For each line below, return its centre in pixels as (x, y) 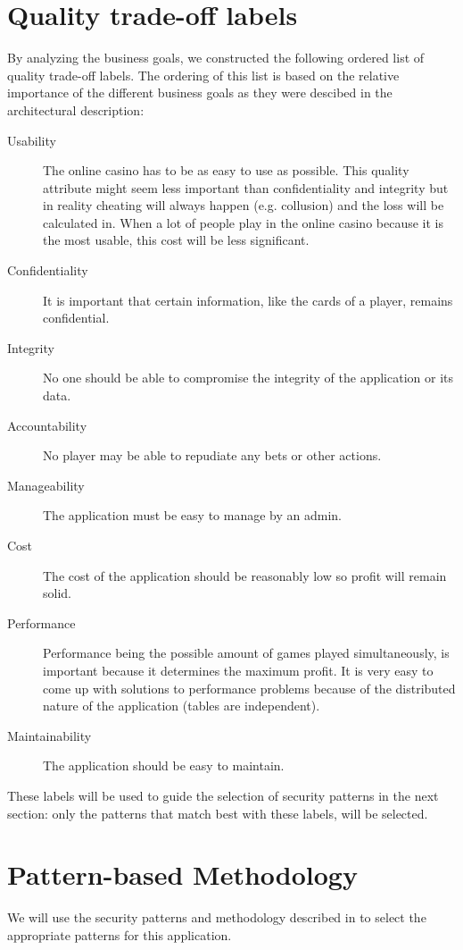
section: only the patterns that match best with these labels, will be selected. (218, 813)
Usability (32, 140)
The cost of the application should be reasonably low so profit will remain (245, 575)
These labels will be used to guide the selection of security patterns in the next (223, 795)
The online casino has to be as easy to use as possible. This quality (226, 170)
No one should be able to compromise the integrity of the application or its (248, 378)
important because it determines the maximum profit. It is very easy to (238, 670)
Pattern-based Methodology (182, 874)
